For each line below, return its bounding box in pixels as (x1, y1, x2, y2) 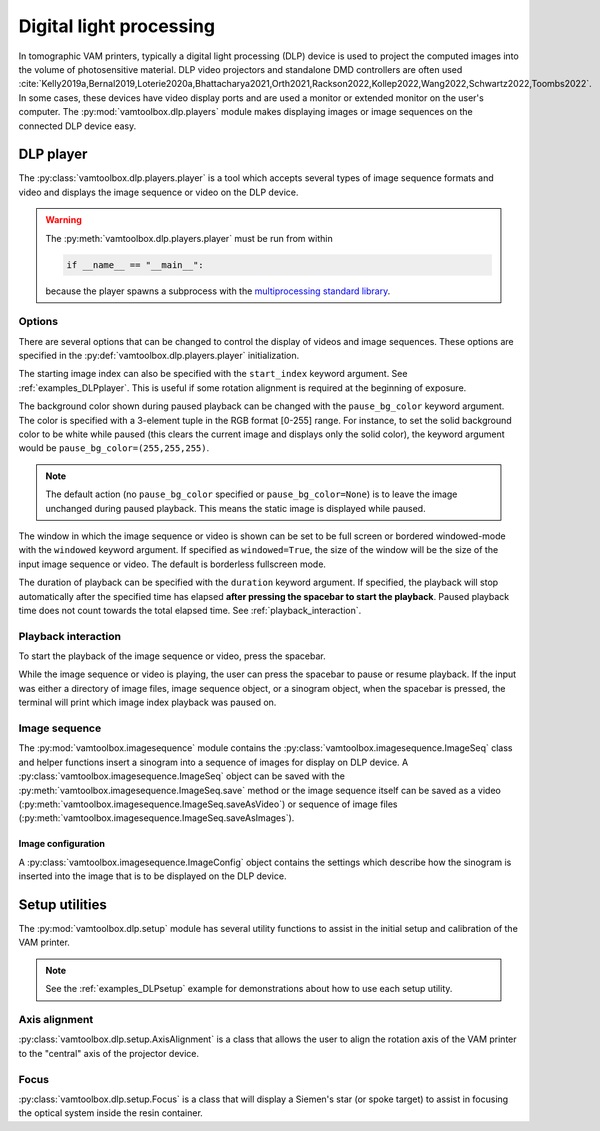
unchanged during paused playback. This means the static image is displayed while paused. (45, 502, 426, 514)
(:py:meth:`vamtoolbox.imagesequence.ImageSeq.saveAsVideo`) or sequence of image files (18, 798, 398, 810)
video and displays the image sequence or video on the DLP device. (18, 186, 299, 198)
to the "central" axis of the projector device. (18, 1047, 200, 1059)
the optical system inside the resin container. (18, 1107, 204, 1119)
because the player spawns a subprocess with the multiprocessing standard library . (45, 285, 391, 297)
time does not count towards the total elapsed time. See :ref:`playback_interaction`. (18, 604, 362, 616)
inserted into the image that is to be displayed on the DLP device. (18, 870, 287, 882)
